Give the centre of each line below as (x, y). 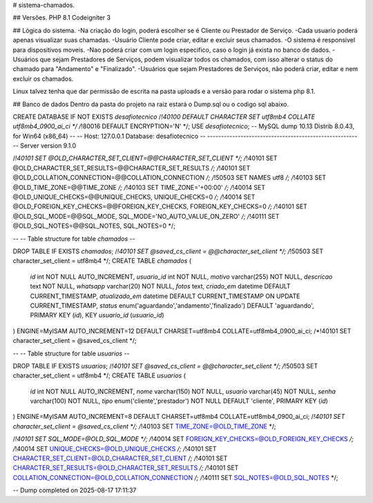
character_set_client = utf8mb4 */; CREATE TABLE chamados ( (102, 261)
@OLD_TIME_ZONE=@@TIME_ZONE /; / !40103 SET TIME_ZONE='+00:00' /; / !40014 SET (139, 187)
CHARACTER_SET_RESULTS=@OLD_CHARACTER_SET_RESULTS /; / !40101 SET (126, 468)
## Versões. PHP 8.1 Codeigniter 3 (61, 18)
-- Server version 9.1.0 (45, 146)
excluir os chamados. (43, 79)
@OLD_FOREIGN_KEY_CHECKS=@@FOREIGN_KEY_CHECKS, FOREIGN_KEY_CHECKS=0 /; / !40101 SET (160, 206)
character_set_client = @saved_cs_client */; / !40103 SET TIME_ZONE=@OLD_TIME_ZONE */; (144, 426)
